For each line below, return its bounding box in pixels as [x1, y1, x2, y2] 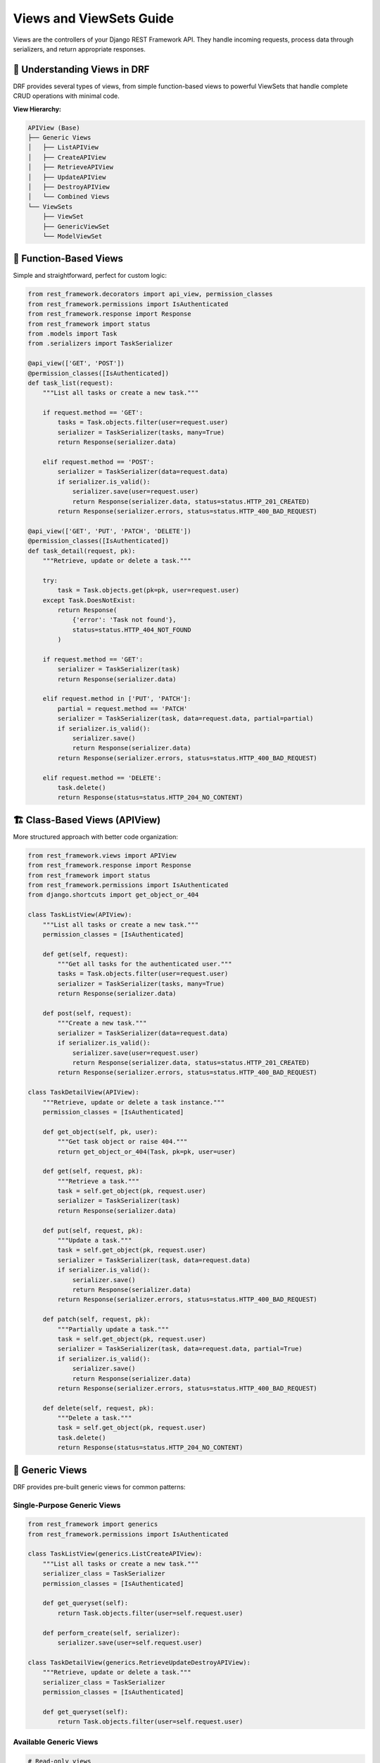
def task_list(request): [27, 379, 114, 387]
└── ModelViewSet [42, 232, 103, 240]
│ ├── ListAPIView [27, 143, 99, 152]
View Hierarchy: [13, 104, 62, 113]
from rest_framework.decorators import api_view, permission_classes [27, 290, 273, 298]
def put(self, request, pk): [42, 1226, 144, 1234]
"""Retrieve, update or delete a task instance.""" [42, 1098, 225, 1106]
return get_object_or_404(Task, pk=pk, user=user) [57, 1147, 236, 1156]
